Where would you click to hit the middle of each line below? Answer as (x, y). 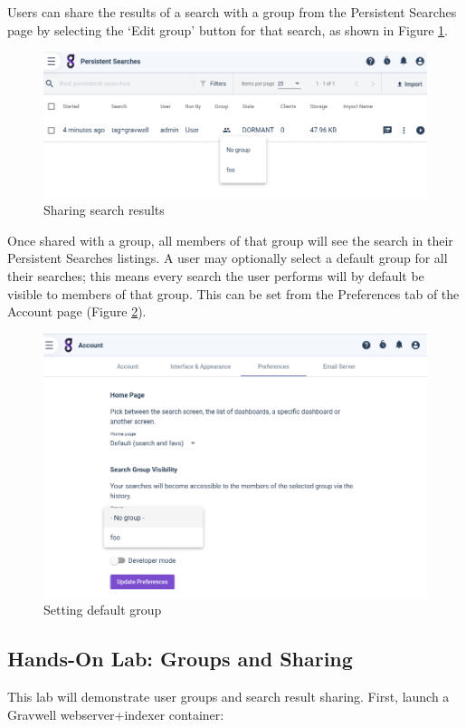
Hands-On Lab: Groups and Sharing (180, 659)
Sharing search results (104, 210)
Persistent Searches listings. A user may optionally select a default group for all (228, 258)
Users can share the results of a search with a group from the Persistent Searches (232, 12)
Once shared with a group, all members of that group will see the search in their (230, 240)
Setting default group (103, 610)
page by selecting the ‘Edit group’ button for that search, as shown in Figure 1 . (228, 29)
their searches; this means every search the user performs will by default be (216, 275)
